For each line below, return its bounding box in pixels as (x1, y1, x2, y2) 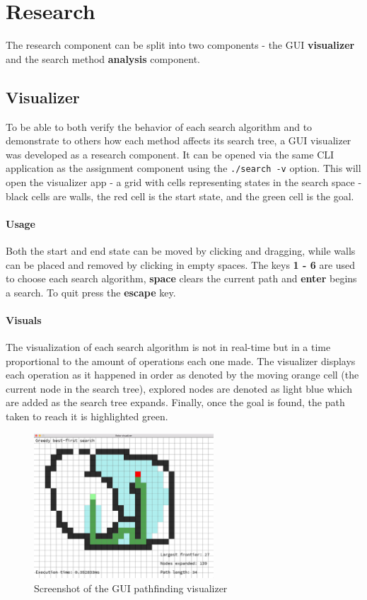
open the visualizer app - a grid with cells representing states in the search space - (6, 174, 362, 189)
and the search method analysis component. (6, 51, 200, 66)
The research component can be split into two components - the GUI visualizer (6, 37, 355, 52)
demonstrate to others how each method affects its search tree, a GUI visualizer (6, 133, 351, 148)
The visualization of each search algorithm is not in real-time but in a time (6, 340, 331, 354)
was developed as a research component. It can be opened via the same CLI (6, 146, 334, 161)
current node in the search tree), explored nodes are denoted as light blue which (6, 381, 353, 396)
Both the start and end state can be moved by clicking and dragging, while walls (6, 243, 356, 258)
